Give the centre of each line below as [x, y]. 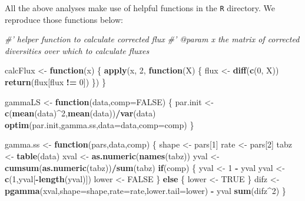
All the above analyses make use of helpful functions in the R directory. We [140, 8]
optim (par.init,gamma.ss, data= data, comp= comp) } [100, 124]
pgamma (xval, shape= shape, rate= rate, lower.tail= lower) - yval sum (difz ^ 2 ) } [145, 190]
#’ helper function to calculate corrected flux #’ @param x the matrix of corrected [152, 39]
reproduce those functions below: [64, 19]
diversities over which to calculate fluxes [77, 50]
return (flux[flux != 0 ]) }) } [55, 82]
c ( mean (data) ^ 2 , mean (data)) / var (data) [80, 113]
